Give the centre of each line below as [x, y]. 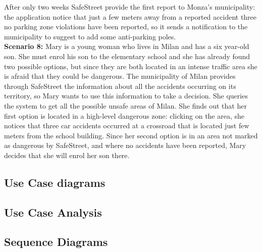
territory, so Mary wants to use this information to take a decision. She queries [126, 96]
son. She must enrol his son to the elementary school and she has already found [127, 56]
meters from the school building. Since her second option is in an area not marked [131, 135]
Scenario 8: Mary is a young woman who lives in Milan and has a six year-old [127, 46]
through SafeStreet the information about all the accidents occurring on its [120, 86]
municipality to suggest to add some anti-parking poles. [90, 36]
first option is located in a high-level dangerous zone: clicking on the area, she [124, 115]
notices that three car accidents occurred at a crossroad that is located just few [127, 125]
